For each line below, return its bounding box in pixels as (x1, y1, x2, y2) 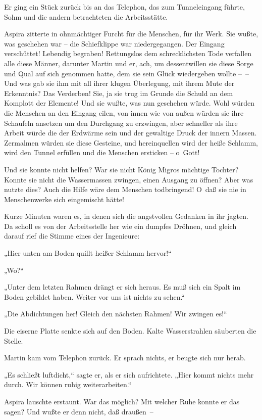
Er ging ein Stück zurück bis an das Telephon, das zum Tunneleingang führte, (4, 2, 245, 12)
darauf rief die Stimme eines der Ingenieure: (4, 230, 140, 241)
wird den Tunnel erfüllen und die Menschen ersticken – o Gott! (4, 147, 200, 158)
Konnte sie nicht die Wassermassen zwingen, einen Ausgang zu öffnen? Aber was (4, 174, 253, 184)
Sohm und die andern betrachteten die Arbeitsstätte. (4, 11, 168, 22)
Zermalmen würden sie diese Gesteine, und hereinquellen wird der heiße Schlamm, (4, 137, 258, 148)
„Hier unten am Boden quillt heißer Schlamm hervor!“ (4, 248, 172, 258)
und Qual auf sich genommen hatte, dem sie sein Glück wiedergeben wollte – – (4, 68, 249, 78)
